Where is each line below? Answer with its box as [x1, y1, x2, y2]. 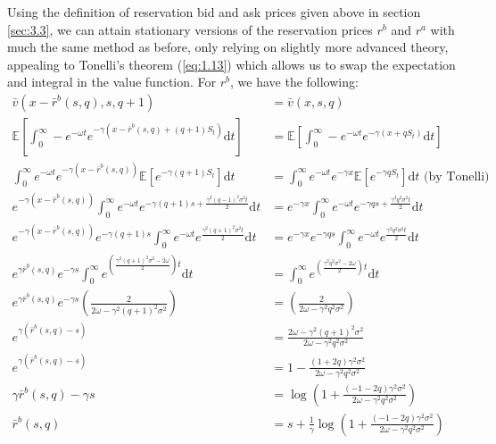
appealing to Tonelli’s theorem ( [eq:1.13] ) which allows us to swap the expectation [7, 54, 456, 73]
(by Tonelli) [424, 170, 490, 183]
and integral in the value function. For [7, 72, 217, 91]
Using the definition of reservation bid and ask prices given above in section [7, 3, 421, 21]
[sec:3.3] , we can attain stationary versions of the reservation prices [7, 20, 373, 38]
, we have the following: [230, 72, 359, 91]
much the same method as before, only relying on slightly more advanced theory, [7, 38, 449, 56]
